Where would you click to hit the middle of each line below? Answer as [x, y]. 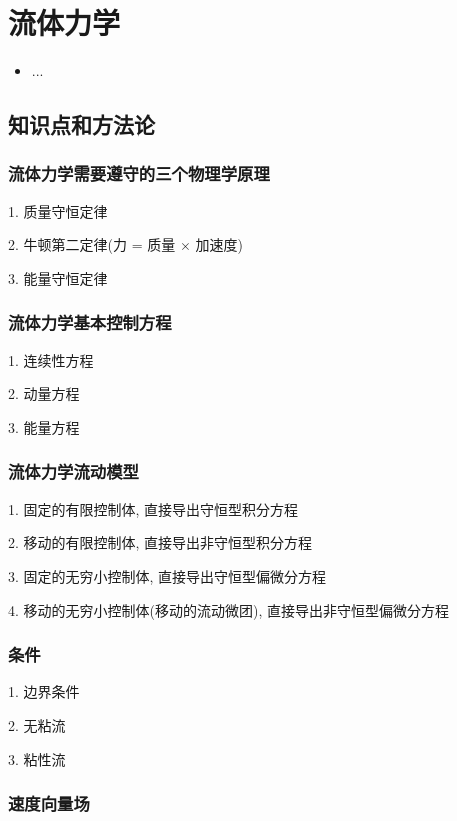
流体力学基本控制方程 [90, 322]
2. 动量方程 [44, 393]
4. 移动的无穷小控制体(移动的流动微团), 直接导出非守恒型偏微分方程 [228, 609]
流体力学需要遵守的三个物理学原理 [139, 173]
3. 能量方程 [44, 426]
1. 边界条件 [44, 691]
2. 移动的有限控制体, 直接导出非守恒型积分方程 [160, 542]
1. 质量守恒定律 [58, 210]
